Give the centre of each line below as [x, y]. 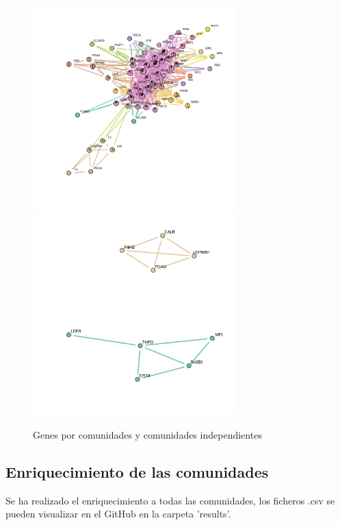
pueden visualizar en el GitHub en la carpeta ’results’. [118, 514]
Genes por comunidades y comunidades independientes [147, 434]
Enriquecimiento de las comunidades [137, 471]
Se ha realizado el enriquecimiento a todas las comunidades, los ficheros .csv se [170, 500]
